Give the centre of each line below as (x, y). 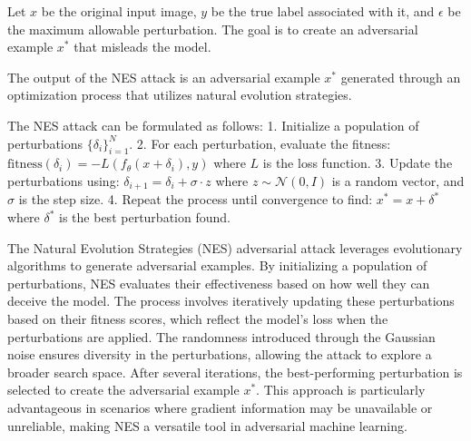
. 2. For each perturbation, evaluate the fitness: (260, 143)
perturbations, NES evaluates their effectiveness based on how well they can (219, 283)
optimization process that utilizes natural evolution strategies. (180, 95)
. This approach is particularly (341, 390)
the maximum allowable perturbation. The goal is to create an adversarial (213, 29)
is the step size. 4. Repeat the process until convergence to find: (196, 199)
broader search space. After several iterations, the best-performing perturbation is (235, 372)
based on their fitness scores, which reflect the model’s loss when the (198, 318)
